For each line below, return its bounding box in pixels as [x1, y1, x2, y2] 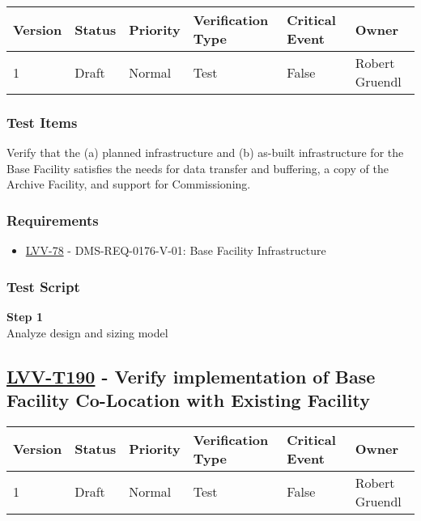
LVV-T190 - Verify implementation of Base [6, 363, 376, 388]
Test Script [6, 276, 80, 296]
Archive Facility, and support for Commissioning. [6, 176, 251, 193]
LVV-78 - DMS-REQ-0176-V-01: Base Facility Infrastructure [25, 242, 326, 259]
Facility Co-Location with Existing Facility [6, 388, 370, 412]
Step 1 [6, 308, 43, 325]
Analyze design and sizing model [6, 324, 168, 341]
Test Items [6, 112, 78, 132]
